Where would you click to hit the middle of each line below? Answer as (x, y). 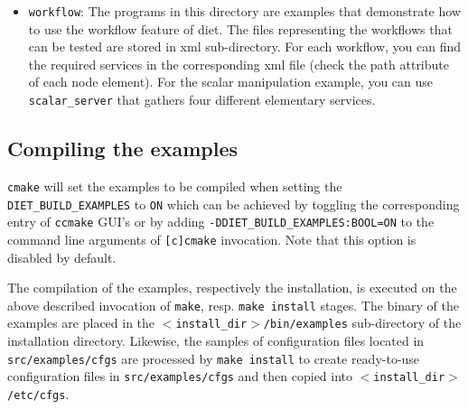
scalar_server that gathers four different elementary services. (202, 100)
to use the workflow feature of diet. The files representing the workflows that (240, 28)
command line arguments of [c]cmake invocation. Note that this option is (212, 239)
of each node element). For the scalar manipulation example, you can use (231, 82)
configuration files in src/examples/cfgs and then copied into (180, 376)
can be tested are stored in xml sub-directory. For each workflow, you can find (245, 46)
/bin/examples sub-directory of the (362, 323)
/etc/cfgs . (38, 393)
